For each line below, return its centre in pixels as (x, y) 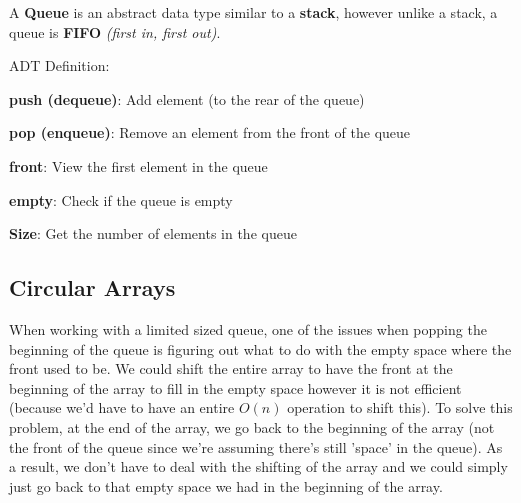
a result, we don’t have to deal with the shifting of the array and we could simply (258, 466)
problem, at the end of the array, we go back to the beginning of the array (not (252, 426)
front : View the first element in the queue (138, 165)
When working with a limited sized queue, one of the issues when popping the (248, 328)
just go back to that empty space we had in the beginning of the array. (226, 485)
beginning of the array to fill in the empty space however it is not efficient (235, 387)
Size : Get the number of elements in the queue (153, 233)
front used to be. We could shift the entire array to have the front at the (231, 368)
